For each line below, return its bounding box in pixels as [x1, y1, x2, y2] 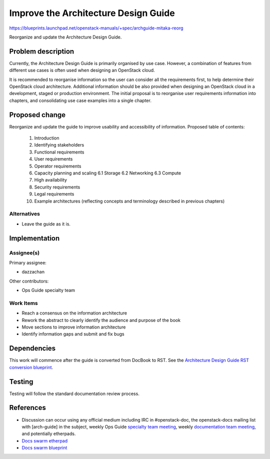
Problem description [9, 47, 74, 55]
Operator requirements [34, 163, 81, 169]
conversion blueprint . [9, 364, 53, 370]
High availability [34, 177, 67, 183]
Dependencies [9, 344, 56, 352]
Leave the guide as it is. [21, 220, 71, 227]
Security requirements [34, 184, 80, 190]
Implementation [9, 234, 60, 242]
